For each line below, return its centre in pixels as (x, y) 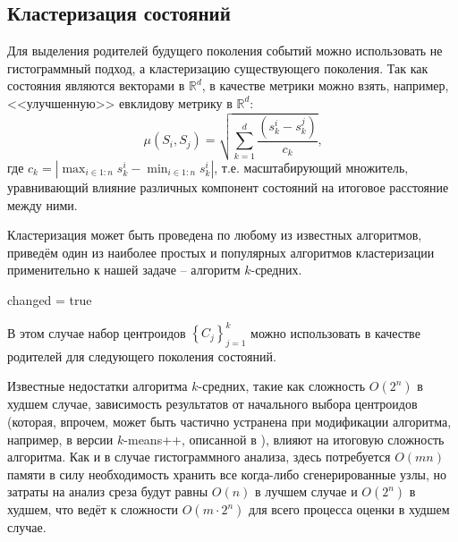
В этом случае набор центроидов (97, 332)
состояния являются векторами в (96, 85)
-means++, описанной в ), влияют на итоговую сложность (284, 439)
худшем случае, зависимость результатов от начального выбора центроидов (212, 404)
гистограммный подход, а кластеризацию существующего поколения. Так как (218, 68)
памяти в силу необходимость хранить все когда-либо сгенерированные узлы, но (227, 474)
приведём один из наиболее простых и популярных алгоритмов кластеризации (221, 252)
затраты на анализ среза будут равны (108, 491)
